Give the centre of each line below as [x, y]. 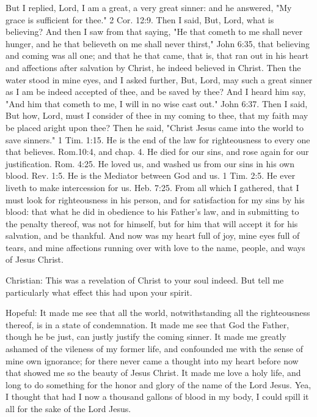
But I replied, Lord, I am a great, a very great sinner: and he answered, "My [149, 7]
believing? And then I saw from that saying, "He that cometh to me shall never [154, 32]
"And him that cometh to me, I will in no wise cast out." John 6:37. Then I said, [157, 103]
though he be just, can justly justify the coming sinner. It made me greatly [146, 336]
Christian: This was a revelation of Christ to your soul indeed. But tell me [145, 280]
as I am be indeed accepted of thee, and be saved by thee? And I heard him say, [156, 92]
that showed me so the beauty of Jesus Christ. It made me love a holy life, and [153, 373]
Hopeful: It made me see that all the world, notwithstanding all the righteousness [158, 313]
